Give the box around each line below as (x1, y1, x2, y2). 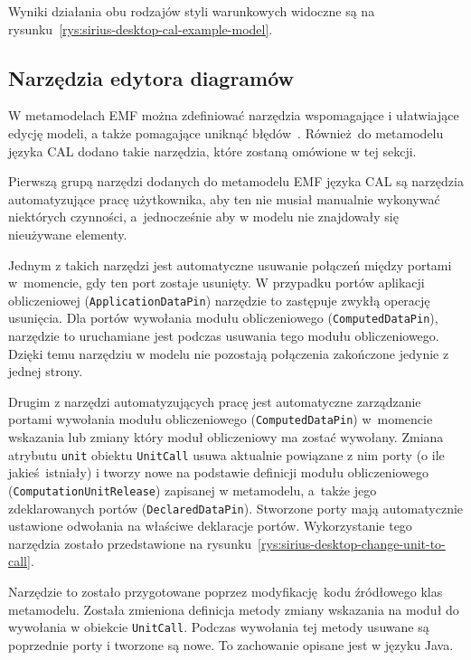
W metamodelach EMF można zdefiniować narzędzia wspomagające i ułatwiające (8, 106, 459, 125)
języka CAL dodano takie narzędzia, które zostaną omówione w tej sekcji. (8, 141, 417, 160)
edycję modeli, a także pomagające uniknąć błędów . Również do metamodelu (8, 123, 444, 142)
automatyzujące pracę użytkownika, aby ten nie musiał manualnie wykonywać (8, 189, 440, 208)
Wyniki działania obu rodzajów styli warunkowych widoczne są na (8, 2, 375, 20)
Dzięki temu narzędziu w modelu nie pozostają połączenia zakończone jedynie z (8, 344, 449, 363)
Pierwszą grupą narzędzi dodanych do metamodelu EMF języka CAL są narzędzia (8, 172, 464, 191)
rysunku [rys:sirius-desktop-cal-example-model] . (8, 19, 273, 38)
